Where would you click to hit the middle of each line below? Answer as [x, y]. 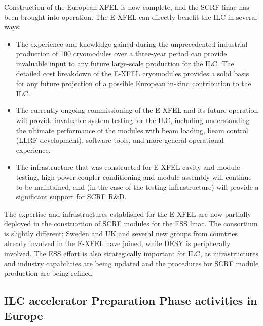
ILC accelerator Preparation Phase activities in [131, 300]
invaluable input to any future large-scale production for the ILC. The [125, 63]
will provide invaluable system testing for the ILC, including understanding [133, 120]
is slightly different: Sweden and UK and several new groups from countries [121, 233]
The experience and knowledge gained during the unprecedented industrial [132, 43]
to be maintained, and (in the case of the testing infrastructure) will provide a [137, 187]
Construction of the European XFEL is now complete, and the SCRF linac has [127, 7]
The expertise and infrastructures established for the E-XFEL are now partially [128, 213]
